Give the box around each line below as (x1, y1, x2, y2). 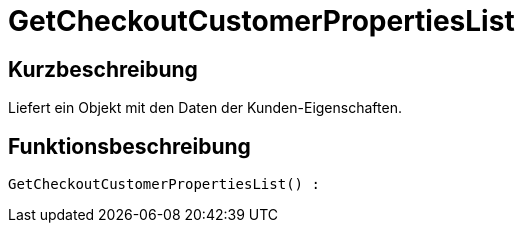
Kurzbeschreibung (8, 56, 198, 82)
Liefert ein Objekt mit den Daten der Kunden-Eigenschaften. (8, 99, 402, 117)
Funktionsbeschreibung (8, 133, 251, 159)
